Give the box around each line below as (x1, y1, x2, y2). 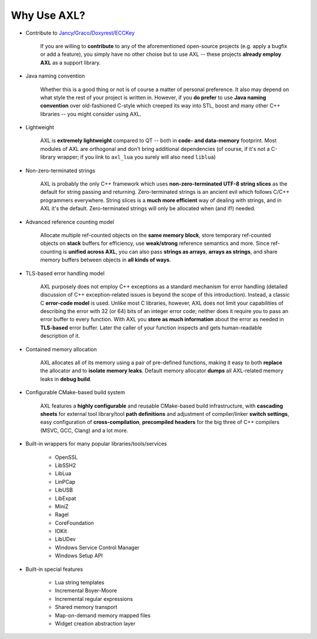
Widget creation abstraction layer (55, 620, 136, 627)
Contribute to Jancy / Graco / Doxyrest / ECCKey (25, 29, 135, 36)
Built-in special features (25, 566, 83, 573)
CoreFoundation (55, 519, 94, 526)
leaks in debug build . (40, 375, 92, 382)
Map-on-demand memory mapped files (55, 611, 151, 619)
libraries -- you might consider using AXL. (40, 110, 142, 117)
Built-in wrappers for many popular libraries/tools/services (25, 440, 167, 448)
